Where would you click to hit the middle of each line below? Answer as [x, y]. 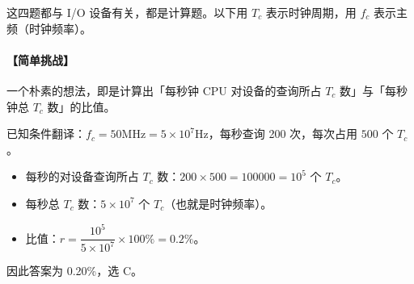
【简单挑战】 [40, 59]
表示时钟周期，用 [311, 12]
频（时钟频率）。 [49, 28]
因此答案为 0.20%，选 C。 [74, 271]
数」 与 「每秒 [374, 90]
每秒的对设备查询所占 [82, 176]
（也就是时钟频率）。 [218, 203]
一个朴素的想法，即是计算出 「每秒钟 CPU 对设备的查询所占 [164, 90]
